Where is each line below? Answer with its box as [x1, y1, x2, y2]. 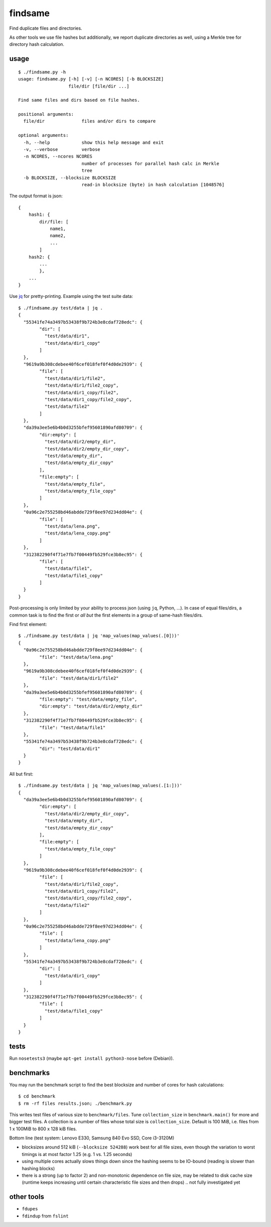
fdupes [22, 1206, 38, 1212]
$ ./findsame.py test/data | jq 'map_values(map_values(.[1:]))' [18, 783, 183, 789]
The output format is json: [9, 193, 63, 199]
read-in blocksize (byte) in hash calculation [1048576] [81, 182, 225, 187]
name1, [50, 225, 66, 232]
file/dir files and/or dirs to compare [23, 118, 156, 124]
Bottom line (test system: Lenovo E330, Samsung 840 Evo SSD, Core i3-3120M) [9, 1135, 175, 1141]
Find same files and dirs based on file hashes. [18, 97, 140, 103]
